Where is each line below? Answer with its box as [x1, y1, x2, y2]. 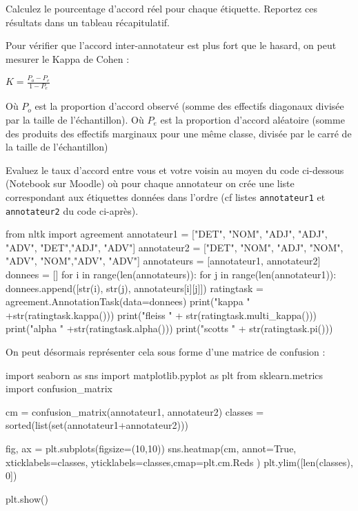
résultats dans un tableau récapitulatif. [6, 15, 170, 29]
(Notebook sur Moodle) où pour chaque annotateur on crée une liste [6, 176, 295, 191]
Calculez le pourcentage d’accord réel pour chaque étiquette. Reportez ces [6, 1, 317, 15]
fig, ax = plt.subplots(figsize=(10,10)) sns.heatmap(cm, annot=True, [6, 441, 297, 455]
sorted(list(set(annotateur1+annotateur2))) [6, 418, 188, 432]
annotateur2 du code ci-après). [6, 203, 139, 218]
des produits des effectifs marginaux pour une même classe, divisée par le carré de [6, 126, 352, 140]
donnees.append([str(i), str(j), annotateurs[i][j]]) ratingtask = [6, 280, 263, 295]
